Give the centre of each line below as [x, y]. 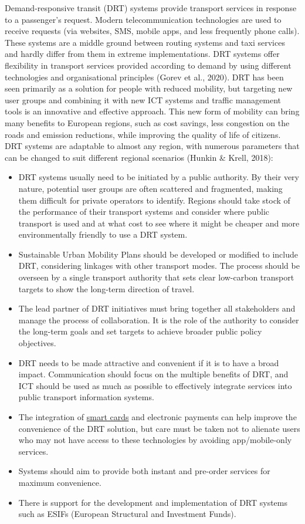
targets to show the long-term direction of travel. [106, 288]
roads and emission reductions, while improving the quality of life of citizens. [143, 134]
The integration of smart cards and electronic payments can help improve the [157, 417]
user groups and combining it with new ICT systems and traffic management [143, 99]
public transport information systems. [86, 397]
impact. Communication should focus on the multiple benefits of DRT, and [153, 374]
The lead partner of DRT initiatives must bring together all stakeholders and [157, 308]
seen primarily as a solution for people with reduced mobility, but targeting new [149, 88]
